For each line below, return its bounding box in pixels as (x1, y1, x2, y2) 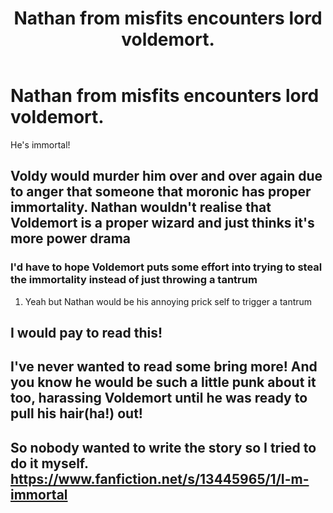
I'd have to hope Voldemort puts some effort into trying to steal (10, 260, 323, 274)
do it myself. (10, 455, 89, 472)
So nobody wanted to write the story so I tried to (10, 439, 317, 456)
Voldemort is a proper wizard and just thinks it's (10, 215, 315, 232)
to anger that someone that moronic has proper (10, 183, 312, 201)
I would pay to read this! (10, 325, 163, 342)
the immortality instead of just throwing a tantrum (10, 273, 258, 287)
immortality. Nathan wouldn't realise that (10, 199, 272, 216)
